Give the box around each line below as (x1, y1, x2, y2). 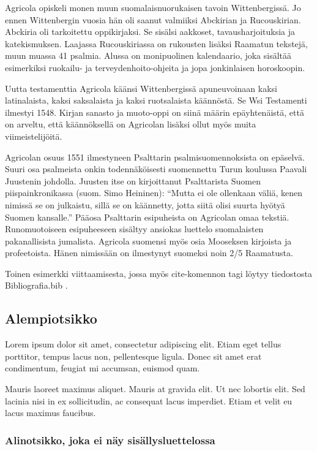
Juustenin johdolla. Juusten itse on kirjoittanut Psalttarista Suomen (5, 174, 261, 187)
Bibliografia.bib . (5, 279, 68, 292)
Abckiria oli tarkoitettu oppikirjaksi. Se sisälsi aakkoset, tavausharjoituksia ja (5, 25, 296, 38)
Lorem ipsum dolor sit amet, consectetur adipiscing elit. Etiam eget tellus (5, 338, 282, 351)
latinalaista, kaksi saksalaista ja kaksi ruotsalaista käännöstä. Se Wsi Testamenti (5, 94, 307, 107)
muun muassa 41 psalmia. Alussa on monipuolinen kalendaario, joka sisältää (5, 49, 292, 62)
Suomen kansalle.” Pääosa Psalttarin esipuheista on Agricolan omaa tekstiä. (5, 210, 289, 223)
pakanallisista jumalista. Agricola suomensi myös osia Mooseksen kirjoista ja (5, 234, 292, 247)
